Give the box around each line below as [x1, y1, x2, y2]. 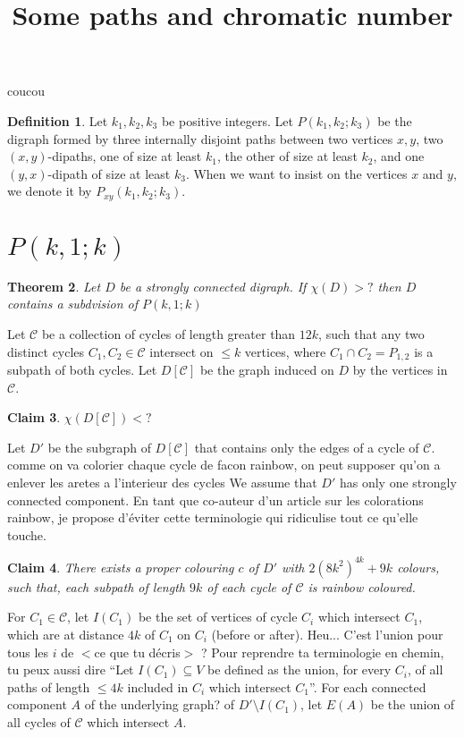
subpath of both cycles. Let [7, 360, 157, 378]
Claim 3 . [7, 408, 61, 427]
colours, [397, 557, 440, 576]
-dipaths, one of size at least [47, 147, 202, 165]
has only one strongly [339, 472, 457, 491]
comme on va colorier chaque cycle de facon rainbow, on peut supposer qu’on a [7, 455, 441, 474]
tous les [7, 642, 49, 661]
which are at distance [7, 625, 124, 643]
